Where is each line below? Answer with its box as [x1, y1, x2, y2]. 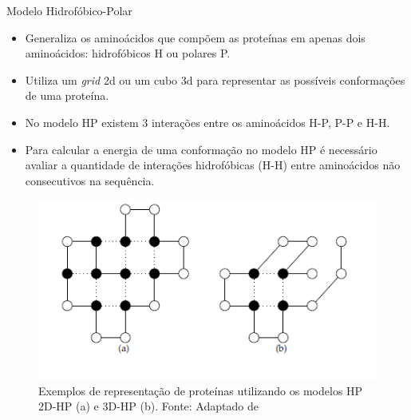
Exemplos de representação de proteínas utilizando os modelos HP [38, 382, 363, 398]
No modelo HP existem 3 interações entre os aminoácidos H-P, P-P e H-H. [25, 113, 390, 130]
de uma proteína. [25, 87, 109, 104]
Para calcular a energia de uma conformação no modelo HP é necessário [25, 141, 377, 157]
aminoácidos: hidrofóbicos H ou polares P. [25, 45, 231, 61]
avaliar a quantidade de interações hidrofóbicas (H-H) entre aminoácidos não [25, 157, 401, 173]
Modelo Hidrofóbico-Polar [6, 2, 132, 18]
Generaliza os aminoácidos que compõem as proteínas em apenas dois [25, 29, 366, 46]
